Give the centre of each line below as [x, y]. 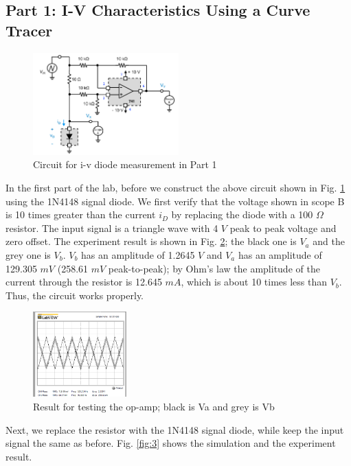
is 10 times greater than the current [81, 214]
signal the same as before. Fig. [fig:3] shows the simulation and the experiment [171, 443]
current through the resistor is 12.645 [84, 282]
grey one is [28, 255]
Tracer [29, 30]
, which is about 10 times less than [254, 282]
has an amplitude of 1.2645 [138, 255]
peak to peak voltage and [283, 228]
